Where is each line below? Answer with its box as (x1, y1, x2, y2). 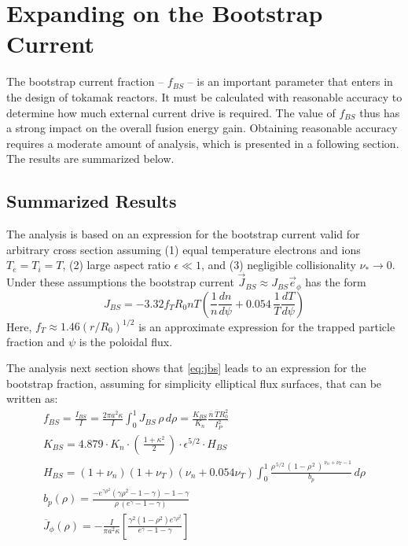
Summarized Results (6, 189, 177, 213)
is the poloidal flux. (79, 333, 173, 349)
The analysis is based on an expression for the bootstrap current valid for (6, 226, 360, 242)
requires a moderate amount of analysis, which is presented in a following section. (6, 135, 399, 151)
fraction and (6, 333, 65, 349)
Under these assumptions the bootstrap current (6, 274, 234, 290)
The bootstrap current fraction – (6, 73, 164, 90)
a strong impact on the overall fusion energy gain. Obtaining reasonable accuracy (6, 120, 398, 136)
